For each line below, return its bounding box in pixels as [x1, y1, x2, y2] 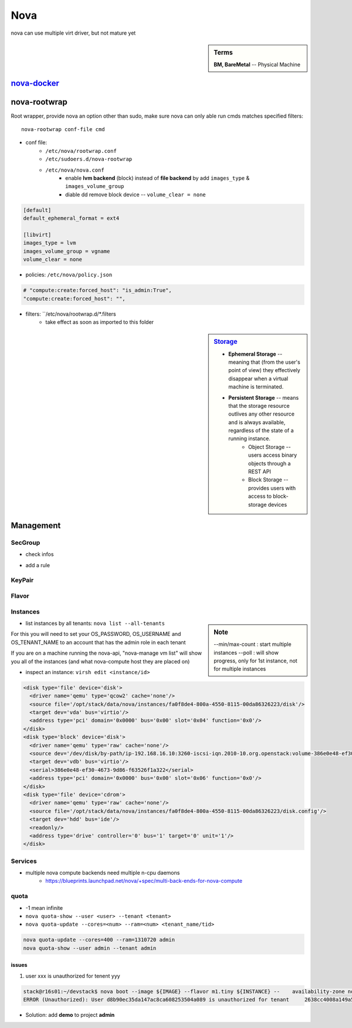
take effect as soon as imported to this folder [45, 318, 154, 326]
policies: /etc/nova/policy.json [25, 271, 113, 279]
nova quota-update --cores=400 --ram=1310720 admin [23, 936, 175, 943]
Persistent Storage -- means [228, 394, 299, 401]
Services [11, 857, 38, 865]
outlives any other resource [228, 410, 295, 417]
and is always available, [228, 418, 286, 426]
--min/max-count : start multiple [214, 641, 292, 648]
